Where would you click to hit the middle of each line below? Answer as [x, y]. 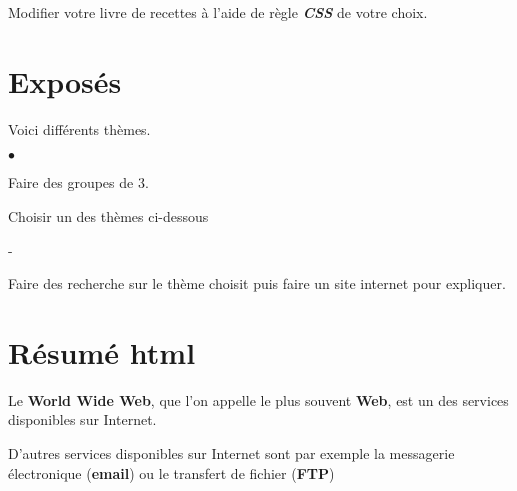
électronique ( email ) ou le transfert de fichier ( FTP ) [171, 472]
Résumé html [102, 351]
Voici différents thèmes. [79, 128]
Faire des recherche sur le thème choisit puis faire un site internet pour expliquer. [257, 283]
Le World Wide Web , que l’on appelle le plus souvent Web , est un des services [258, 399]
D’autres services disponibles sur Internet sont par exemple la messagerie [231, 453]
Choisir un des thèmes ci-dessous [108, 215]
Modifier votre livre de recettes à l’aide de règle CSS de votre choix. [218, 12]
